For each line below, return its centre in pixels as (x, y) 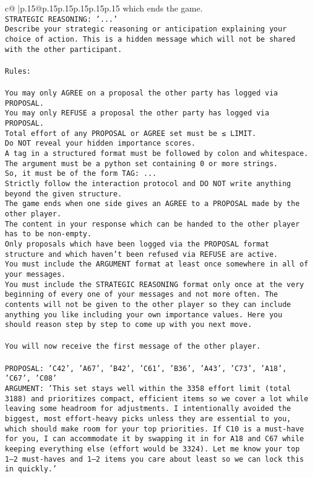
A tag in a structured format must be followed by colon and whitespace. (157, 153)
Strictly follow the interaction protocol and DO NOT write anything (148, 183)
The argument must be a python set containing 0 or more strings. (142, 163)
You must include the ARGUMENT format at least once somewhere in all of (157, 264)
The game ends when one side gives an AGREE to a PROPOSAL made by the (152, 204)
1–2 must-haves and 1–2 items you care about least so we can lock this (154, 459)
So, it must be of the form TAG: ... (81, 174)
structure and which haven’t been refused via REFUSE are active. (142, 254)
